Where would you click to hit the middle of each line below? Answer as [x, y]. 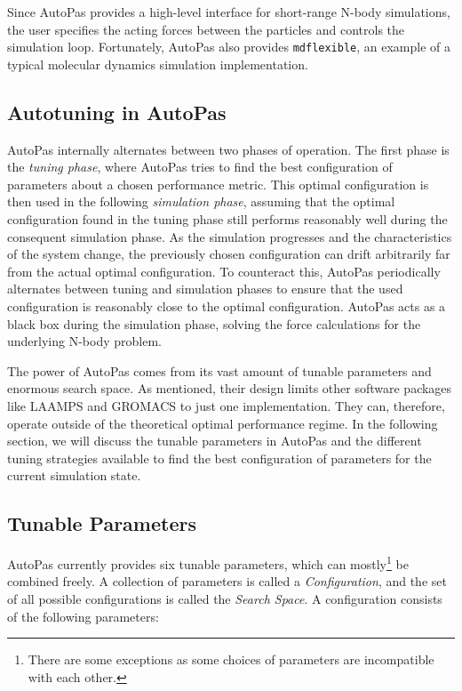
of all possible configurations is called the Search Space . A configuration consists [225, 598]
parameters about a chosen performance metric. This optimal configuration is [218, 184]
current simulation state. [74, 475]
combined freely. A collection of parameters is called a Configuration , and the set [227, 581]
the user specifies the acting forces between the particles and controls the [206, 29]
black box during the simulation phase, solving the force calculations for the [214, 323]
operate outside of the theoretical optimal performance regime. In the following [223, 423]
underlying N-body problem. [84, 341]
